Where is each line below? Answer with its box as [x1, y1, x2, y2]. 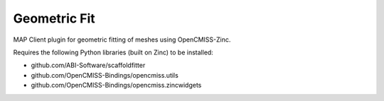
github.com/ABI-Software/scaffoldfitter [31, 61, 146, 70]
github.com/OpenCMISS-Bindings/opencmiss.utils [31, 71, 179, 79]
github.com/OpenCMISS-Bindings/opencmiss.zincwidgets [31, 81, 202, 90]
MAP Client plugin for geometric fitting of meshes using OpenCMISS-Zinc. [13, 35, 231, 44]
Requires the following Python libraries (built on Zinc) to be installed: [13, 48, 213, 57]
